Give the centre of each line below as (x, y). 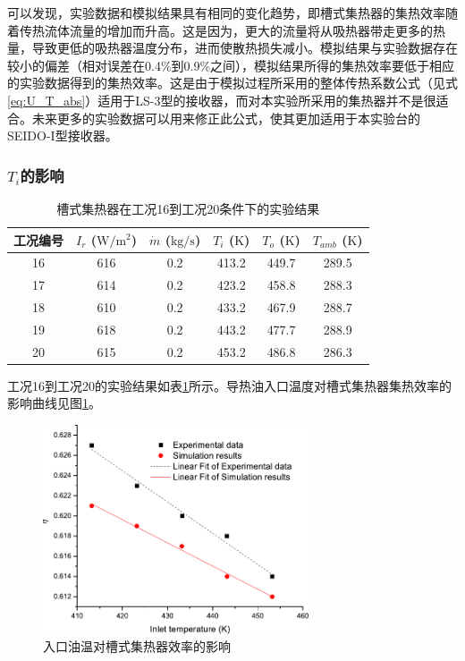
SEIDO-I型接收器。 (63, 136)
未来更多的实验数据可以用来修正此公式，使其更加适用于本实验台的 (226, 118)
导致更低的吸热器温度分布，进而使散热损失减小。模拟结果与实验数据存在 (245, 48)
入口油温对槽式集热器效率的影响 (137, 646)
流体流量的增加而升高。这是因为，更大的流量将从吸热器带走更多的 (238, 30)
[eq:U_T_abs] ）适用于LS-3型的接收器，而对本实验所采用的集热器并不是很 (222, 100)
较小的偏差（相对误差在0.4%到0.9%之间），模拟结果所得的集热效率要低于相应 (231, 65)
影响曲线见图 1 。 (54, 403)
